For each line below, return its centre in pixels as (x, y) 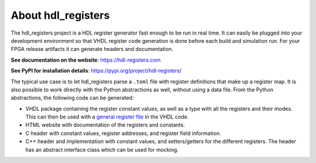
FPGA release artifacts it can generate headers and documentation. (92, 49)
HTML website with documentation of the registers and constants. (105, 125)
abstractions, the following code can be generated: (72, 98)
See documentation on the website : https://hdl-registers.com (86, 60)
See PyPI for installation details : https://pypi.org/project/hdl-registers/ (96, 71)
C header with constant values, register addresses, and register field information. (123, 133)
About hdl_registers (60, 15)
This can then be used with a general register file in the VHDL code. (107, 117)
